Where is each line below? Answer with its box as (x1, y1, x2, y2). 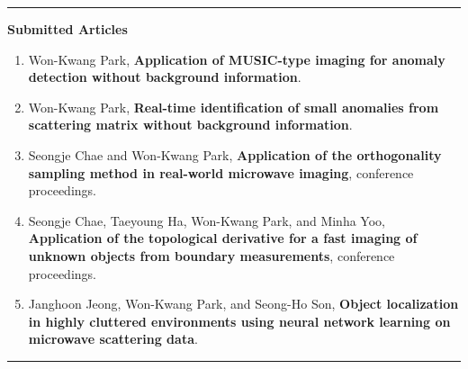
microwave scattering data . (28, 329, 198, 348)
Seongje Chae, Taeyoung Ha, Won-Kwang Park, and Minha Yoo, (28, 211, 385, 229)
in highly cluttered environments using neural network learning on (28, 311, 451, 330)
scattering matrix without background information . (28, 115, 353, 134)
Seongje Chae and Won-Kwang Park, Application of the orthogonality (28, 145, 442, 164)
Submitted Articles (7, 20, 128, 38)
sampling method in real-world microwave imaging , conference (28, 163, 414, 182)
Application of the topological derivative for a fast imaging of (28, 229, 418, 247)
